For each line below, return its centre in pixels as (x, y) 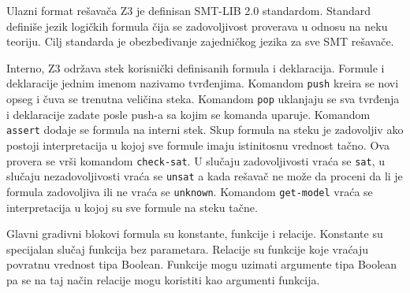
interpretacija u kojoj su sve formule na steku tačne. (132, 207)
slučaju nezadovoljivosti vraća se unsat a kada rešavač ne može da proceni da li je (205, 176)
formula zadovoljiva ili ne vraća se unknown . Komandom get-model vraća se (190, 191)
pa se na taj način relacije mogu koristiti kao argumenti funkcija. (163, 279)
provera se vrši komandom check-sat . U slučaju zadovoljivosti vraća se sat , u (196, 160)
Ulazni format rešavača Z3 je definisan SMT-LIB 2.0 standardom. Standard (189, 10)
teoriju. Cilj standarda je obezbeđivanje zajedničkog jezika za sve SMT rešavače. (200, 41)
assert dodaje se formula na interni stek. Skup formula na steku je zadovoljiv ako (205, 130)
